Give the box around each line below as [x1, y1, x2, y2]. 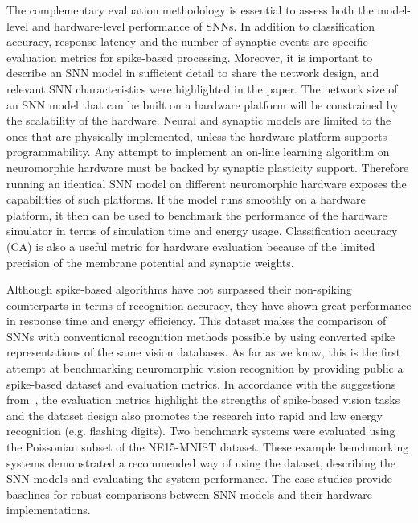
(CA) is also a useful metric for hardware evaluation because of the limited [6, 237, 375, 254]
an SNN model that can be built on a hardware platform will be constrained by [6, 96, 399, 113]
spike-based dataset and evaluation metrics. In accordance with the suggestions [6, 375, 396, 392]
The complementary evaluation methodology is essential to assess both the [6, 2, 374, 18]
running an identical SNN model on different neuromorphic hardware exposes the [6, 175, 407, 191]
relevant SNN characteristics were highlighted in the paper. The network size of [6, 80, 398, 97]
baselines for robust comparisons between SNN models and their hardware [6, 485, 372, 502]
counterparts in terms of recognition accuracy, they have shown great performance [6, 296, 412, 313]
